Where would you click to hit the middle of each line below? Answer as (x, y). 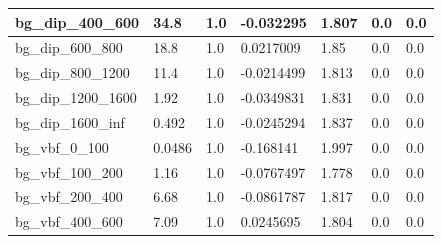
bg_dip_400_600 (77, 21)
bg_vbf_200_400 (69, 196)
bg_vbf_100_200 (69, 171)
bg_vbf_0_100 (62, 146)
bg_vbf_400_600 (69, 221)
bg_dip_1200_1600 (76, 97)
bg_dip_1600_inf (70, 121)
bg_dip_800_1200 (72, 72)
